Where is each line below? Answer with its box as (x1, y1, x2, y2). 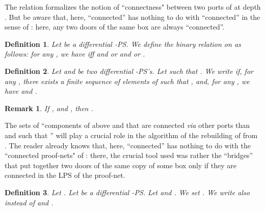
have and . (5, 86, 37, 96)
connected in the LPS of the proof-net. (5, 170, 125, 180)
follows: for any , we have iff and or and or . (5, 48, 145, 59)
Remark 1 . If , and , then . (5, 102, 93, 113)
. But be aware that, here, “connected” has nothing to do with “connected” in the (5, 11, 260, 22)
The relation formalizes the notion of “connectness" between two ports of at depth (5, 2, 261, 12)
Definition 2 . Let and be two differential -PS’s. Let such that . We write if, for (5, 65, 253, 76)
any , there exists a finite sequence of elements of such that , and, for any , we (5, 75, 250, 86)
